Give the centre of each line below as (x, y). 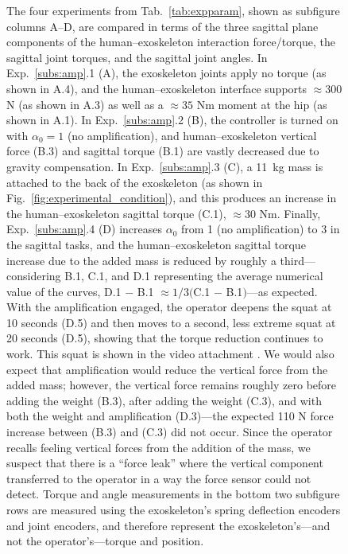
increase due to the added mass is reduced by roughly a (141, 260)
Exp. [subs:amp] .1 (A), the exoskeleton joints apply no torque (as (166, 73)
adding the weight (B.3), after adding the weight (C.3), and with (164, 400)
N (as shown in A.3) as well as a (85, 104)
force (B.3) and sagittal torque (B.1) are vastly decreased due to (163, 151)
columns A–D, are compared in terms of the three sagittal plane (162, 26)
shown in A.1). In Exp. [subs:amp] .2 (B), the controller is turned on (172, 120)
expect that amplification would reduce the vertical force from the (167, 369)
